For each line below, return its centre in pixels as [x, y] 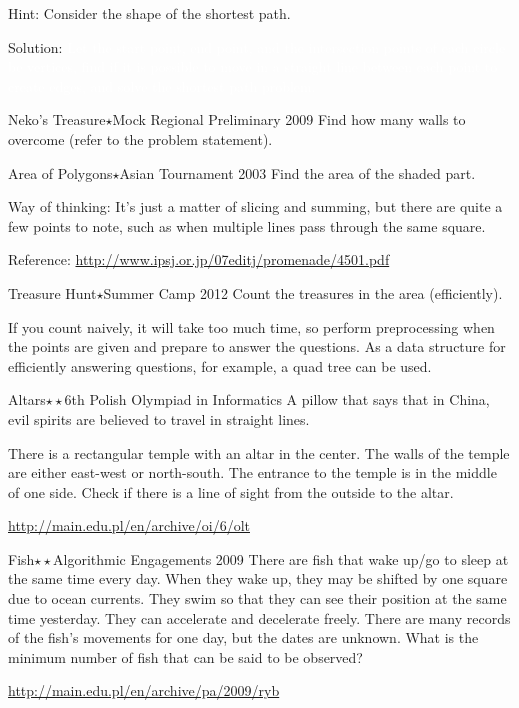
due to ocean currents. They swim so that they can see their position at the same [257, 598]
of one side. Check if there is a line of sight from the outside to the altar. [231, 491]
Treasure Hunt [52, 292]
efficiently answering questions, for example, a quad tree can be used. [220, 365]
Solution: [35, 46]
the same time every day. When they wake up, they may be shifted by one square [258, 578]
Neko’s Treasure [57, 119]
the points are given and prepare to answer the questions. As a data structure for [257, 346]
